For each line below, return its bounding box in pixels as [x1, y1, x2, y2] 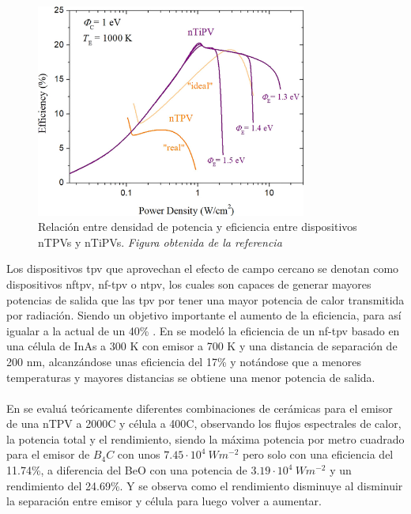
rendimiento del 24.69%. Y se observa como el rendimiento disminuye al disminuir [6, 477, 403, 493]
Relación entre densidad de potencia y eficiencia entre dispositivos [38, 218, 357, 235]
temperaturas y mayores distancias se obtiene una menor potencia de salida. [6, 368, 375, 385]
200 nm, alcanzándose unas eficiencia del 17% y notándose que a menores [6, 353, 362, 369]
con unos [117, 446, 160, 463]
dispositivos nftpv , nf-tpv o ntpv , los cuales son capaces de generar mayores [6, 275, 371, 292]
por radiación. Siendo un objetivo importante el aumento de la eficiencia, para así [6, 307, 402, 323]
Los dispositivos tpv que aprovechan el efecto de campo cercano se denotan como [6, 260, 399, 277]
